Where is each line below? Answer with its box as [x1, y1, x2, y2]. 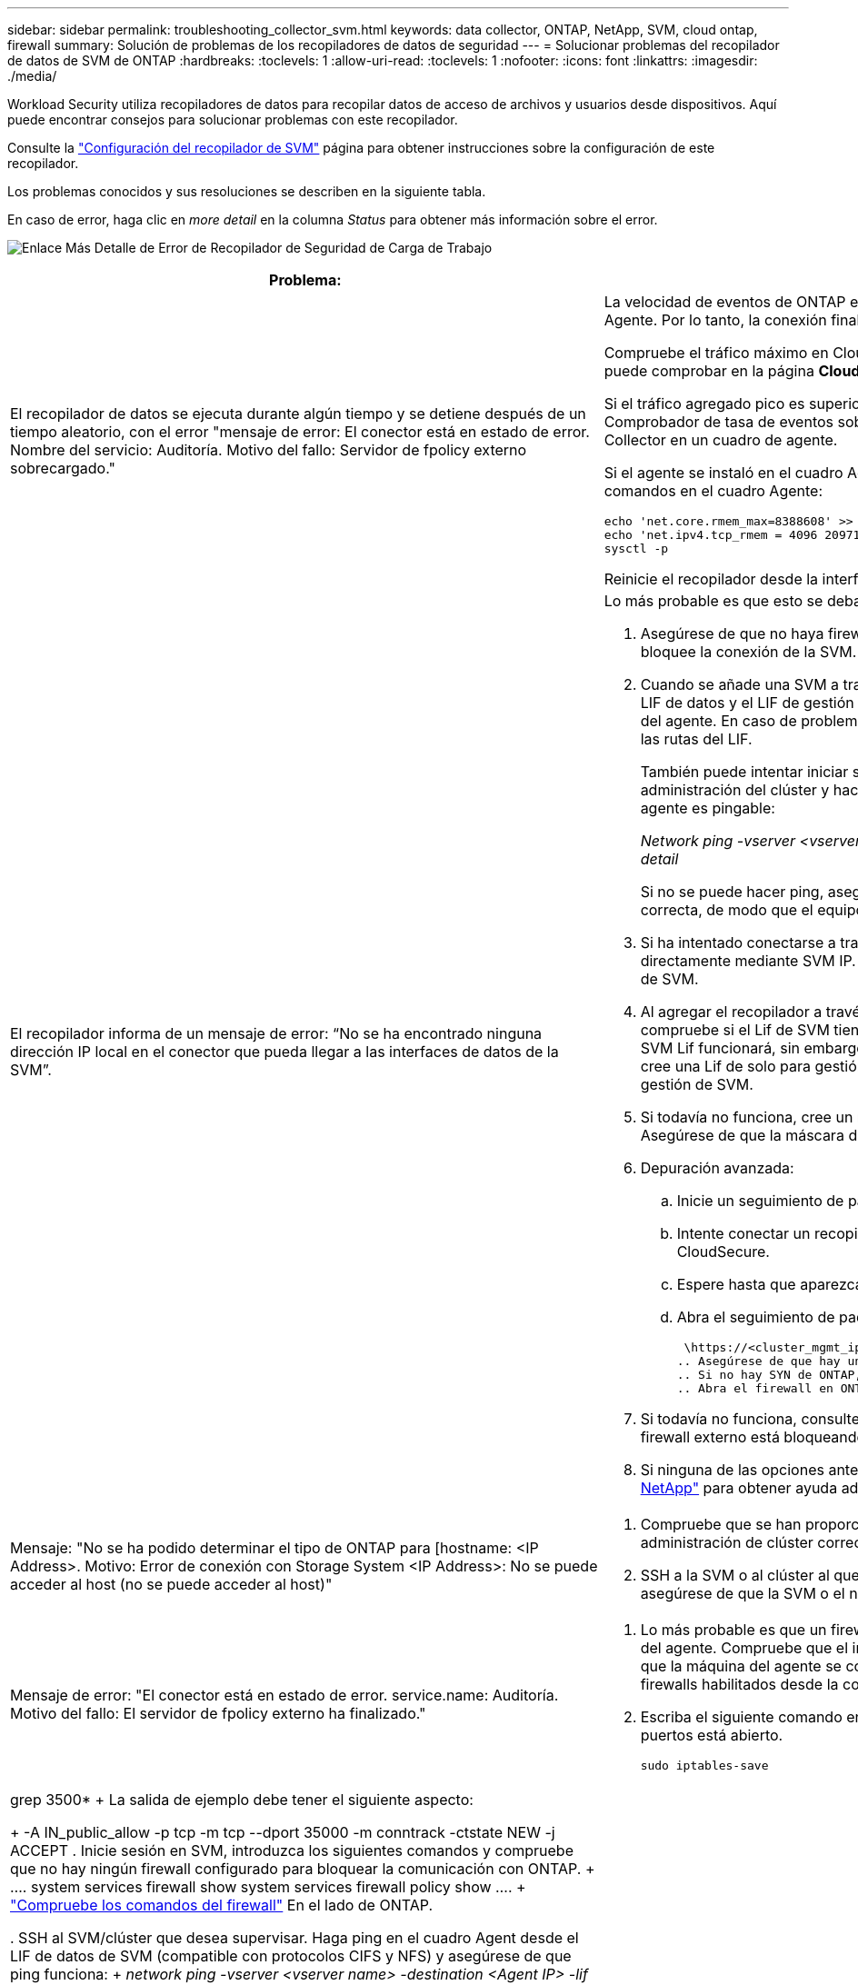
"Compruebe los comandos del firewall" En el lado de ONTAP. [10, 1896, 434, 1914]
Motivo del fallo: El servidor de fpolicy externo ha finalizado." [10, 1703, 426, 1722]
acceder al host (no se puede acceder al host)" [10, 1575, 333, 1593]
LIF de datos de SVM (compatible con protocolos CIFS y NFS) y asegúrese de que [10, 1947, 572, 1965]
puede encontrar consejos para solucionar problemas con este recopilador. [7, 112, 458, 127]
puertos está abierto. [640, 1726, 783, 1744]
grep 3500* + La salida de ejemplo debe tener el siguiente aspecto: [10, 1790, 474, 1809]
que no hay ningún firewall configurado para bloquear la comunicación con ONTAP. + [10, 1860, 595, 1878]
